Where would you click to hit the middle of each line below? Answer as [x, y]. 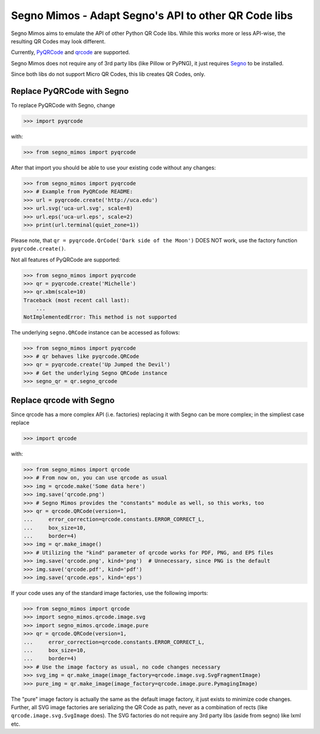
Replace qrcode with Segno [63, 400]
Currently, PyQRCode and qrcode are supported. [71, 52]
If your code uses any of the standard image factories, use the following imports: [110, 593]
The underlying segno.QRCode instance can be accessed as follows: [95, 332]
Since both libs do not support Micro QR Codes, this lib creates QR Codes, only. [108, 74]
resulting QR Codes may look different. [58, 41]
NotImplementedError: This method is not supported [100, 317]
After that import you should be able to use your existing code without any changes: [113, 167]
